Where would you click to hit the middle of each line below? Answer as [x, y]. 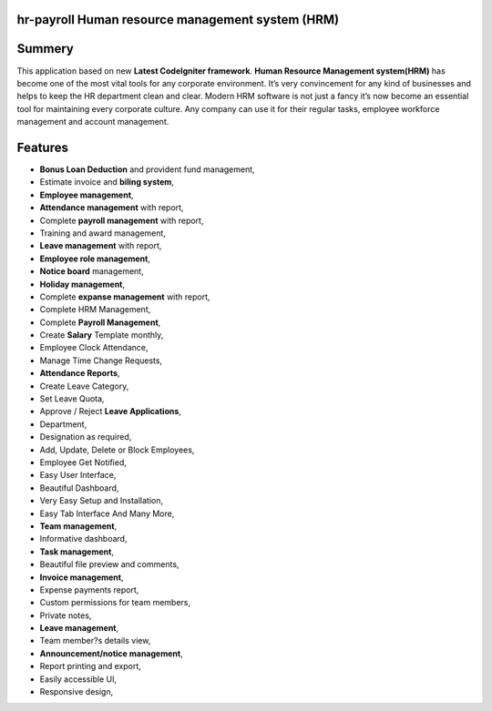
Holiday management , [82, 284]
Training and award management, [102, 233]
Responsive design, [77, 692]
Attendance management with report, [112, 208]
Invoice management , [82, 577]
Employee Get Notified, [83, 462]
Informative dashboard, [83, 539]
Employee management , [87, 195]
